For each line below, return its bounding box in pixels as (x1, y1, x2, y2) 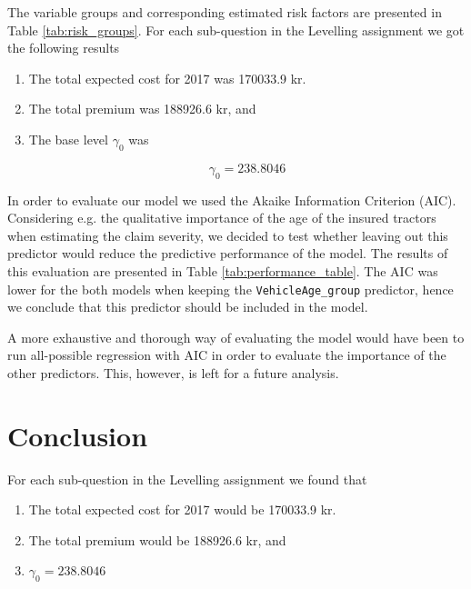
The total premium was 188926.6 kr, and (28, 99, 256, 118)
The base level (28, 129, 108, 148)
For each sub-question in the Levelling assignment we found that (7, 469, 367, 488)
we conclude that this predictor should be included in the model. (7, 297, 368, 316)
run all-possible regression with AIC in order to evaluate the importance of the (7, 345, 446, 364)
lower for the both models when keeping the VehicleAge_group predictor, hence (7, 279, 454, 298)
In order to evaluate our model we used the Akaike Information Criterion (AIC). (7, 190, 456, 209)
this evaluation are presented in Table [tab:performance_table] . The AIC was (7, 261, 438, 280)
